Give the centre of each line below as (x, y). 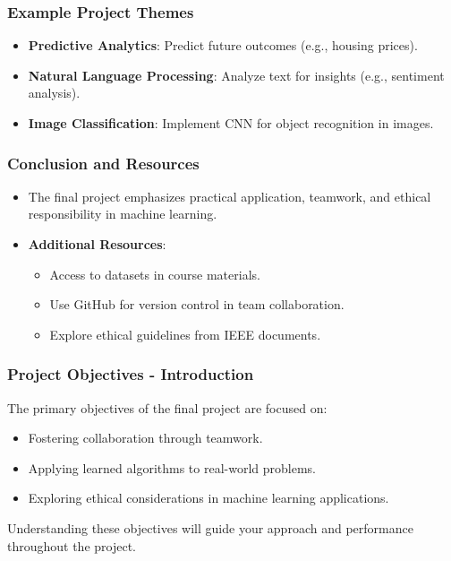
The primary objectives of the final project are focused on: (167, 407)
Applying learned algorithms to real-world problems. (172, 467)
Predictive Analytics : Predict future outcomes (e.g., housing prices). (223, 45)
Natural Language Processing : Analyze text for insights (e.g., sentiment (236, 75)
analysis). (54, 93)
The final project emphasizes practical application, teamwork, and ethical (230, 196)
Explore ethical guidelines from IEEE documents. (185, 334)
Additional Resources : (97, 244)
